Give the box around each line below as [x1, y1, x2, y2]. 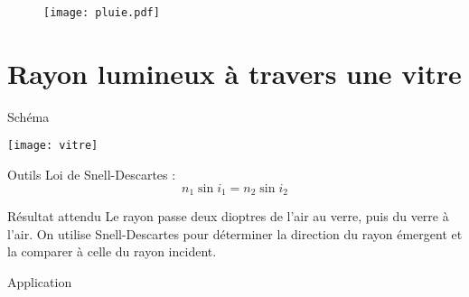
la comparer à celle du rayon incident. [7, 242, 217, 261]
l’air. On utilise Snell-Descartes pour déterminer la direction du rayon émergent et [7, 224, 463, 243]
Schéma [7, 107, 50, 125]
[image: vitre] [7, 139, 98, 153]
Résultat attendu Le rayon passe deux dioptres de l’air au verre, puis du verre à [7, 207, 449, 226]
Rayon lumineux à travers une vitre [7, 54, 462, 91]
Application [7, 272, 72, 291]
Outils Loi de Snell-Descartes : [7, 165, 176, 184]
